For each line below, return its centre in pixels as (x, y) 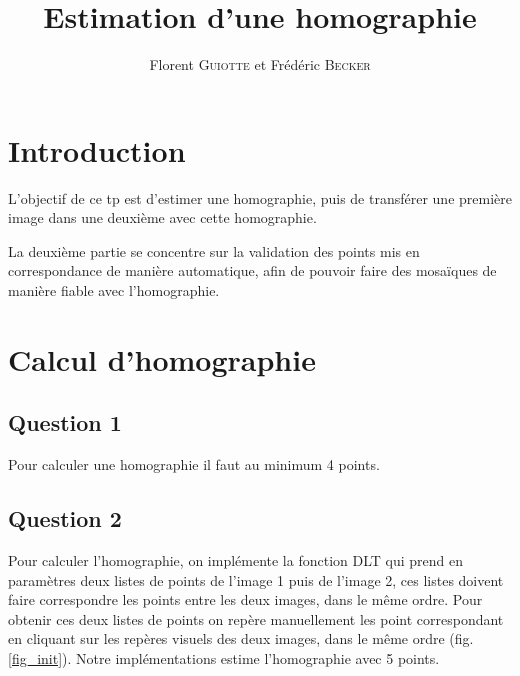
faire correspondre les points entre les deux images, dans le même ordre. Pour (245, 599)
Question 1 (65, 422)
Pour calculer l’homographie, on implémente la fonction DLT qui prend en (235, 560)
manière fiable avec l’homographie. (114, 290)
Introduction (97, 149)
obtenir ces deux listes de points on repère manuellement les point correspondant (256, 618)
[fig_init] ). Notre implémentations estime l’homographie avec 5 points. (224, 657)
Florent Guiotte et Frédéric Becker (260, 64)
